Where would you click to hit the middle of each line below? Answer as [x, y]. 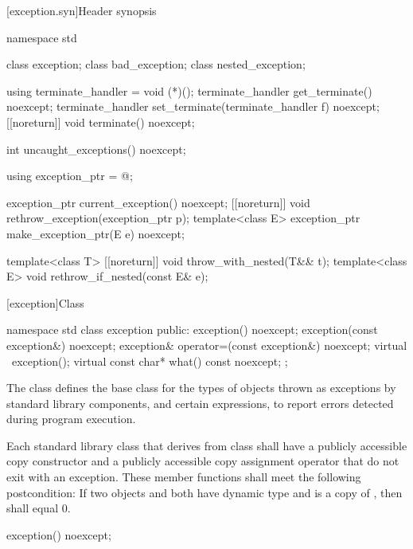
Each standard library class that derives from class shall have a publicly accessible [207, 445]
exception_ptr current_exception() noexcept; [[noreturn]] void [158, 202]
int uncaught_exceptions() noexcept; [96, 149]
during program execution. [71, 419]
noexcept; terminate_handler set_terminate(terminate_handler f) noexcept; [193, 106]
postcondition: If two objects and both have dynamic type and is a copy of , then [205, 492]
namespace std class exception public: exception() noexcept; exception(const [192, 329]
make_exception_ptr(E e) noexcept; [95, 233]
